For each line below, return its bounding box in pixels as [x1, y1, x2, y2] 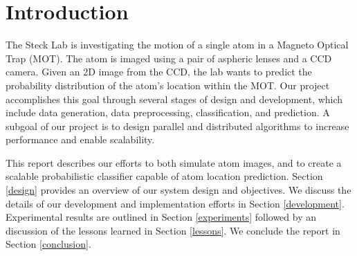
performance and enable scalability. [6, 132, 155, 147]
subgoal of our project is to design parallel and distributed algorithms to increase [6, 118, 349, 133]
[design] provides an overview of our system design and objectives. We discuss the [6, 183, 351, 197]
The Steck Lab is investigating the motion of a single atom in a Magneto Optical [6, 37, 349, 52]
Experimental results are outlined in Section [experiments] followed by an [6, 210, 317, 224]
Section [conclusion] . [6, 237, 91, 251]
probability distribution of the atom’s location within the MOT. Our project [6, 77, 330, 92]
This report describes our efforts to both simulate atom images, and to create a [6, 155, 342, 170]
